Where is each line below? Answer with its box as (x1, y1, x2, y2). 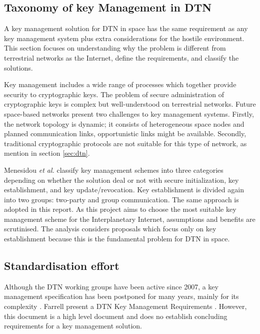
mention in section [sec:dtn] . (4, 148, 90, 158)
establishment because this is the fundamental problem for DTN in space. (4, 233, 230, 244)
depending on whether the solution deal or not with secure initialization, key (4, 174, 239, 185)
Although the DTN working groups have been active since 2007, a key (4, 281, 218, 291)
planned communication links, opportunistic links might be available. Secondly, (4, 128, 246, 139)
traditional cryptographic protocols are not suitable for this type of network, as (4, 138, 247, 148)
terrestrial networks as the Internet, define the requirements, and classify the (4, 52, 239, 63)
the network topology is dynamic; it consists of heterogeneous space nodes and (4, 118, 244, 129)
